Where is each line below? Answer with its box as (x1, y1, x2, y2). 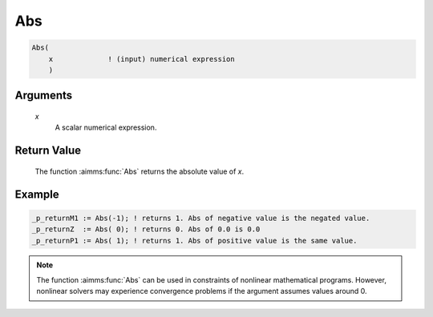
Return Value (14, 144, 82, 158)
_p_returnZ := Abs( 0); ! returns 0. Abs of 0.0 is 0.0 (31, 225, 261, 234)
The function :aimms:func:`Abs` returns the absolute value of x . (34, 167, 245, 176)
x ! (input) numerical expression (48, 54, 236, 63)
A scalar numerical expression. (55, 122, 157, 132)
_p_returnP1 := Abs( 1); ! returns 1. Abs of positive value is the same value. (31, 236, 358, 245)
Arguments (14, 89, 73, 102)
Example (14, 187, 59, 201)
